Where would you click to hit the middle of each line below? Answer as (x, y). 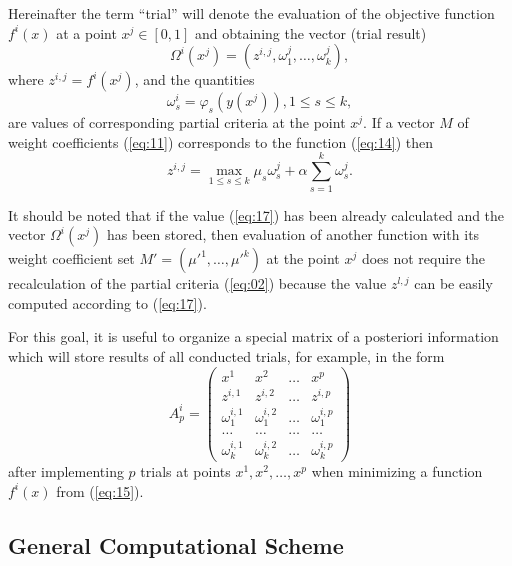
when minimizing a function (397, 471)
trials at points (185, 471)
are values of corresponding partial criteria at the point (177, 122)
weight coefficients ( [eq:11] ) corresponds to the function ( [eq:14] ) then (221, 141)
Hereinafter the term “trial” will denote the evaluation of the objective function (251, 13)
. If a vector (399, 122)
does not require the (423, 258)
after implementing (66, 471)
